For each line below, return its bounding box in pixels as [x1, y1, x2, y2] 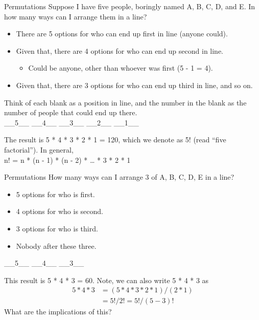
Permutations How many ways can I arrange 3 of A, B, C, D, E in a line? [4, 172, 234, 182]
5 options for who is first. [16, 188, 95, 199]
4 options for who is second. [16, 206, 104, 217]
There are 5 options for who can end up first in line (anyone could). [16, 28, 228, 39]
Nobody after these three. [16, 240, 97, 251]
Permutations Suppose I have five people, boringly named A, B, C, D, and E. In [4, 1, 255, 11]
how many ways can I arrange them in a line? [4, 11, 147, 22]
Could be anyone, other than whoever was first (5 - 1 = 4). [28, 62, 213, 73]
